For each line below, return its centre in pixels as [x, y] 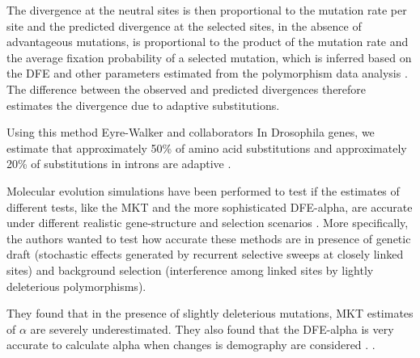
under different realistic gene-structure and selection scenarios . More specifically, [208, 223]
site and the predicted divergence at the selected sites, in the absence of [184, 25]
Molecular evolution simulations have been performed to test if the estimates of [203, 190]
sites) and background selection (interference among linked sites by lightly [190, 270]
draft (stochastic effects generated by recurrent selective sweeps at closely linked [205, 254]
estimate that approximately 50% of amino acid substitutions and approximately [207, 147]
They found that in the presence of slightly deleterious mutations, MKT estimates [210, 313]
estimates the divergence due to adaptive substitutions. [143, 105]
